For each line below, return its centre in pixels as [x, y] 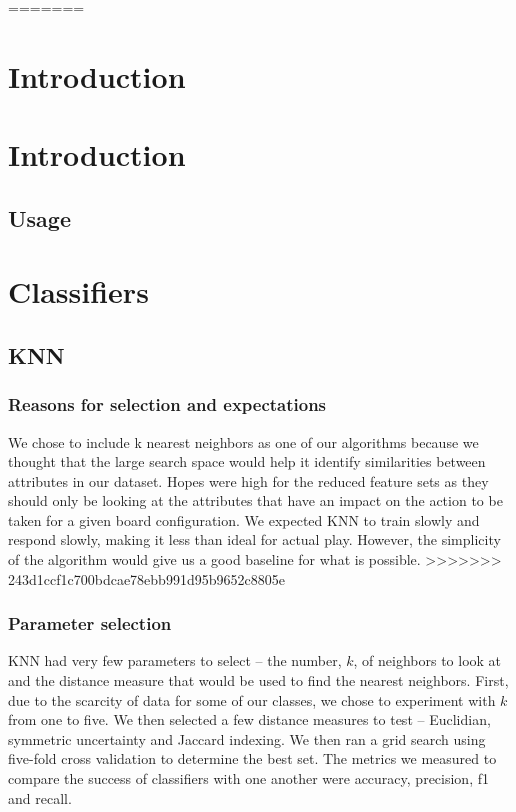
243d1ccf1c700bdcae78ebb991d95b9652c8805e [146, 578]
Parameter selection [90, 623]
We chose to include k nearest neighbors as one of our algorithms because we [243, 441]
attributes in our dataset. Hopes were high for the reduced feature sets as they [248, 480]
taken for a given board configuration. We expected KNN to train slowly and [244, 519]
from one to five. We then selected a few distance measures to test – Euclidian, [249, 719]
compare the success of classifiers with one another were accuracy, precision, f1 [248, 778]
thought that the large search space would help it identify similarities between [247, 461]
